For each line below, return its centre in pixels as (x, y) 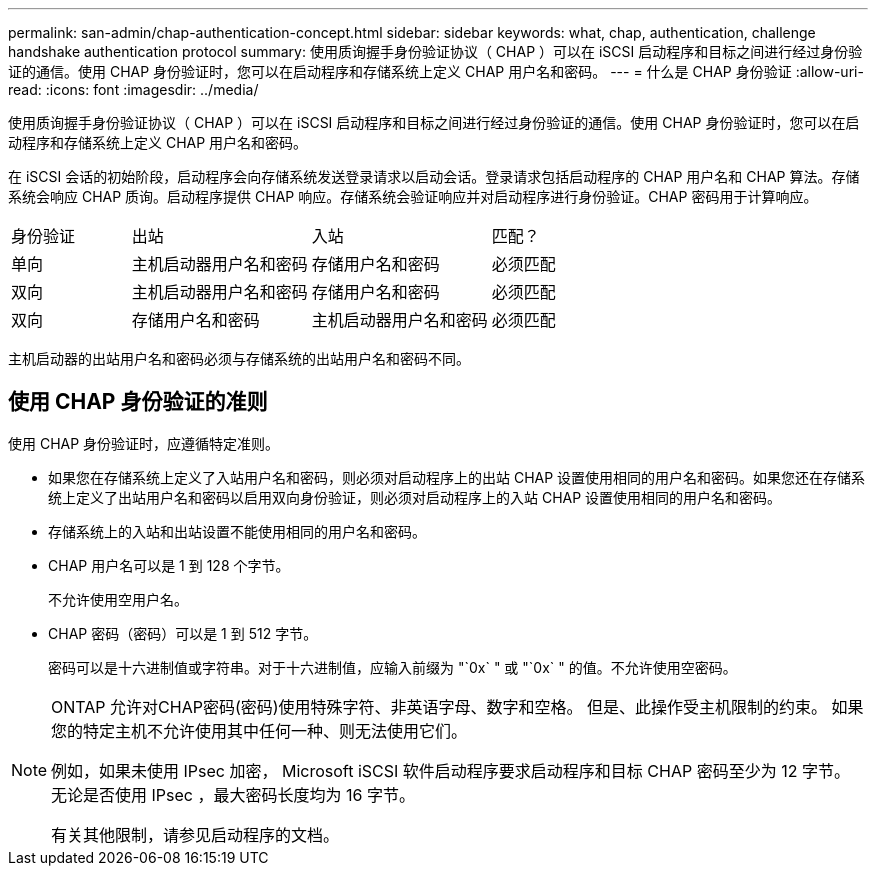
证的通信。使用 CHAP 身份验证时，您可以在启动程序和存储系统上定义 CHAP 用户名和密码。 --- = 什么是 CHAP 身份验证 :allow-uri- (436, 71)
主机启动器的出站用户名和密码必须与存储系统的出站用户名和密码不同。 (239, 358)
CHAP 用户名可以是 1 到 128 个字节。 (169, 565)
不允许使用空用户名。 (118, 599)
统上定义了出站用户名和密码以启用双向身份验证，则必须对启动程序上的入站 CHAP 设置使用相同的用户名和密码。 (415, 497)
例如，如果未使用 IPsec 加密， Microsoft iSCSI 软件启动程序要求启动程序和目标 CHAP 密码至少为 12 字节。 (450, 770)
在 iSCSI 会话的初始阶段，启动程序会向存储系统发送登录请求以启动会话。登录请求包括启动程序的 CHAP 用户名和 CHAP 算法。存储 (434, 176)
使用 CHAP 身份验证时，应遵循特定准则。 (144, 443)
